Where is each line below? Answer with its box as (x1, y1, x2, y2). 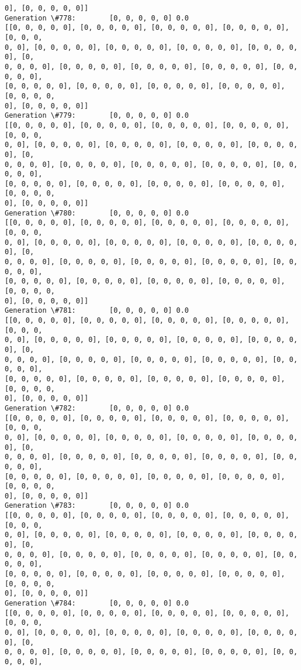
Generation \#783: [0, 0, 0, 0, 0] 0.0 (5, 501, 189, 510)
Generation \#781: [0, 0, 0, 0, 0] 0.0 (5, 306, 189, 315)
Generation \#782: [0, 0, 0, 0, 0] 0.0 (5, 404, 189, 412)
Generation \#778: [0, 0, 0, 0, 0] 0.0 (5, 13, 189, 22)
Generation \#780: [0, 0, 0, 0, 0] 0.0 (5, 208, 189, 217)
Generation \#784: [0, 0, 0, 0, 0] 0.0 (5, 599, 189, 608)
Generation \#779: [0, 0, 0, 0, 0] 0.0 (5, 111, 189, 120)
